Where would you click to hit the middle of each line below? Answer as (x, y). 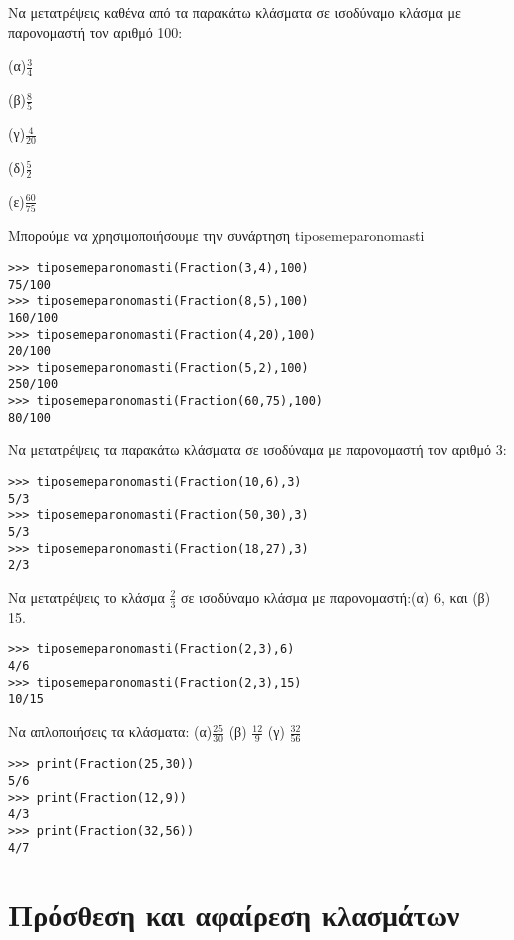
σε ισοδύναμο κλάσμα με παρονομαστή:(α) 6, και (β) (336, 596)
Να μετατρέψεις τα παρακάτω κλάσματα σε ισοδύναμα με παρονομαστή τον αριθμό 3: (257, 449)
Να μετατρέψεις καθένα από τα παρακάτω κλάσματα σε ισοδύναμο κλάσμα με (234, 12)
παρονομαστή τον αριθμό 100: (95, 31)
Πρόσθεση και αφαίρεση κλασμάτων (234, 914)
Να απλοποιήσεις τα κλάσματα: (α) (110, 731)
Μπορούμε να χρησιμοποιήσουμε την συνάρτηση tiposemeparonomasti (216, 235)
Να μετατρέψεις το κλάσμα (86, 596)
